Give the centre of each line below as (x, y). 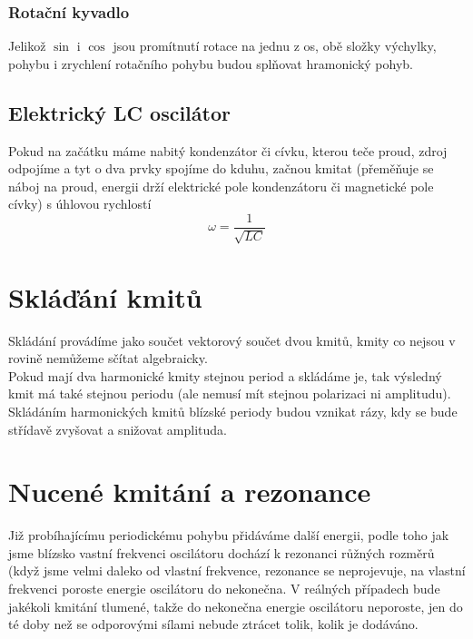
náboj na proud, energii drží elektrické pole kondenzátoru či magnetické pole (221, 186)
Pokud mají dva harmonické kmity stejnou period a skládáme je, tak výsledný (225, 375)
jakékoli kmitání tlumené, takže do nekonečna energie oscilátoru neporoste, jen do (236, 606)
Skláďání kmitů (105, 296)
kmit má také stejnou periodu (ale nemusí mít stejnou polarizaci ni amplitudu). (230, 393)
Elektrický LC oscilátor (119, 112)
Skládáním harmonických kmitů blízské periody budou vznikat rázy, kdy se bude (233, 411)
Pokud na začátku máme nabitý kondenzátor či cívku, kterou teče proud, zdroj (228, 150)
